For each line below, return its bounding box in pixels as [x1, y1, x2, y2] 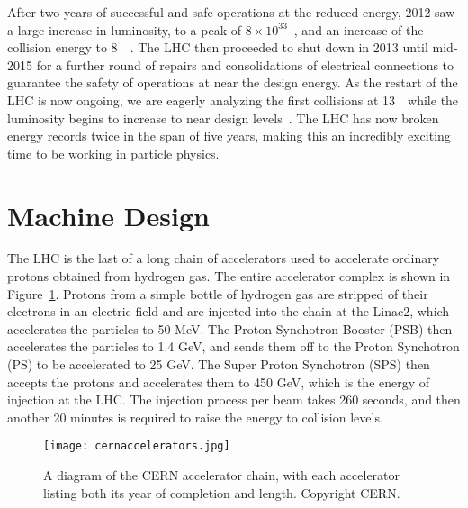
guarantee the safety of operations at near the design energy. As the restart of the [7, 73, 458, 92]
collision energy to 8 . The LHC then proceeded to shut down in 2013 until [7, 38, 428, 57]
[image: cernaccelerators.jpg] [43, 440, 230, 453]
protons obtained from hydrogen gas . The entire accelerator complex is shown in [7, 267, 451, 286]
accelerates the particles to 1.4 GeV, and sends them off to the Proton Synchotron [7, 337, 460, 356]
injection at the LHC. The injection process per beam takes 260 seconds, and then [7, 390, 461, 409]
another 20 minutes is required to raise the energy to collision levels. [7, 407, 383, 426]
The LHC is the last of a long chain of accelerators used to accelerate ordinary [7, 249, 440, 268]
